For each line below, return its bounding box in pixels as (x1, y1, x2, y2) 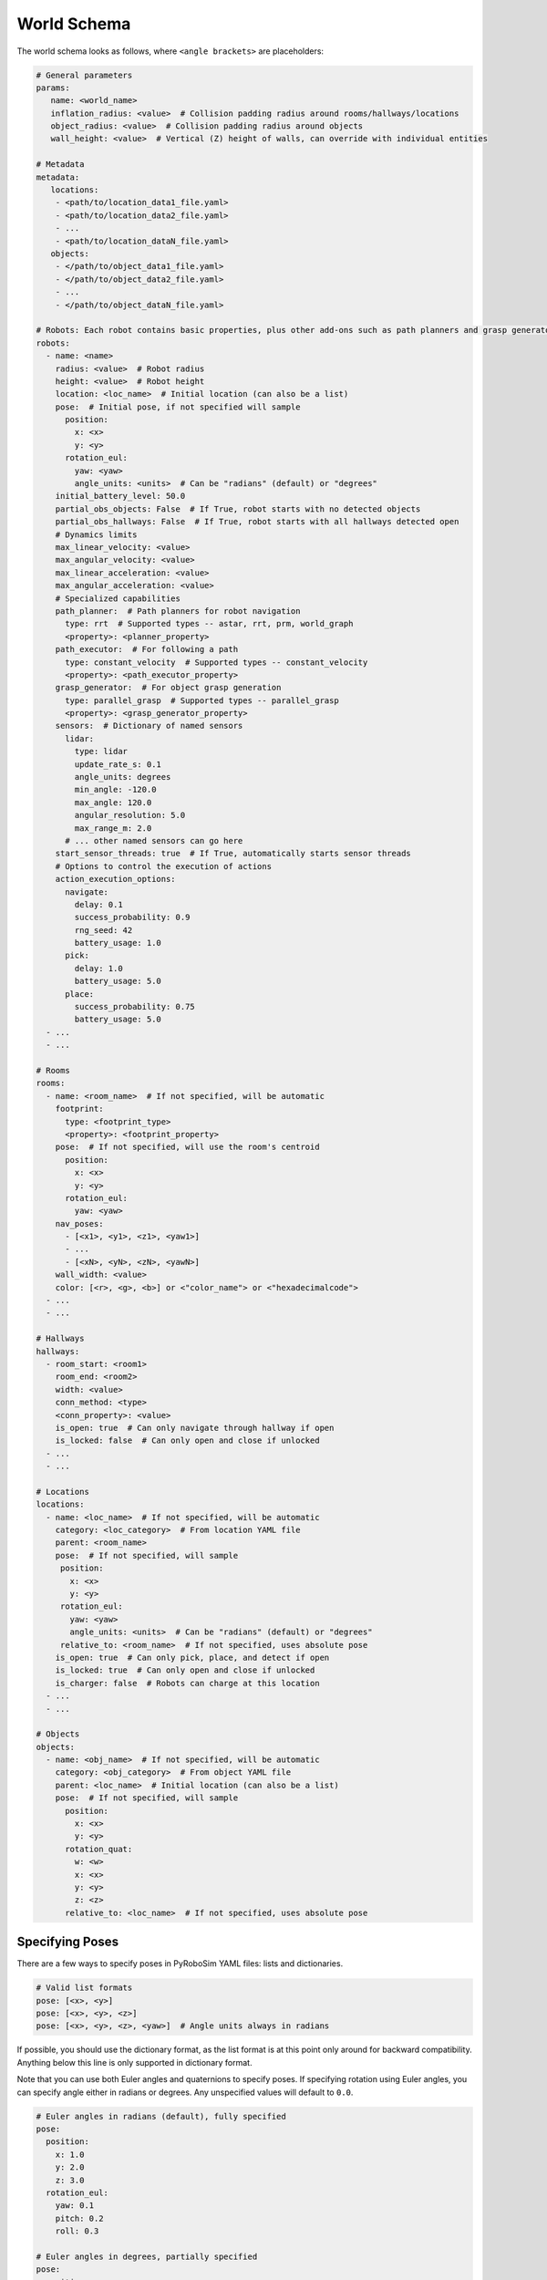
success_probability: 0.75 (74, 1001, 195, 1012)
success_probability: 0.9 (74, 912, 191, 923)
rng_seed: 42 (74, 925, 133, 935)
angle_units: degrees (74, 772, 171, 782)
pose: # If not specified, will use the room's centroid (55, 1142, 320, 1153)
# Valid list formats (36, 1983, 133, 1993)
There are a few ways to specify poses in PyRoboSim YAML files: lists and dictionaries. (16, 1958, 344, 1969)
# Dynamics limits (55, 529, 138, 540)
